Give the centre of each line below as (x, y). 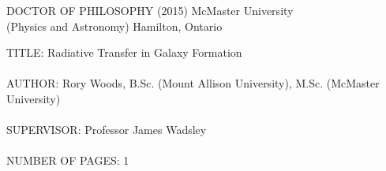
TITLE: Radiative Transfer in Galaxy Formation (124, 52)
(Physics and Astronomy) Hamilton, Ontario (114, 26)
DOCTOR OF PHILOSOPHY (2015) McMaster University (150, 10)
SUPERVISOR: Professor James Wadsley (107, 130)
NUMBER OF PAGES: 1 (68, 160)
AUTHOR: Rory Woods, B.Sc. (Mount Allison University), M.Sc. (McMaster (193, 83)
